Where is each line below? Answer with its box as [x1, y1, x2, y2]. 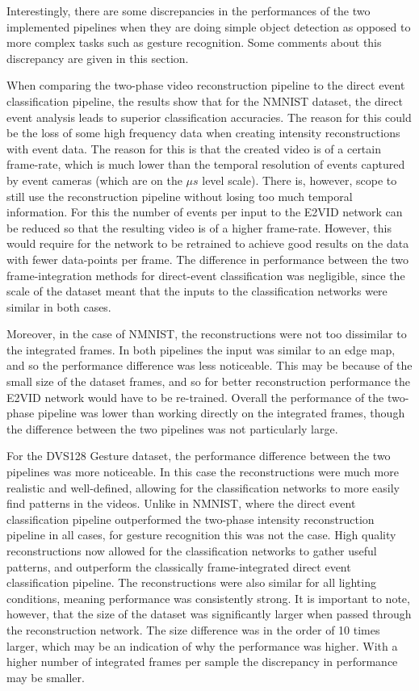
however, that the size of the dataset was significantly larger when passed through [6, 605, 412, 622]
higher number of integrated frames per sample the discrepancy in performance [6, 653, 398, 670]
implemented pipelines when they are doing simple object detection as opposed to [6, 18, 411, 35]
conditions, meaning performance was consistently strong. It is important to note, [6, 589, 410, 606]
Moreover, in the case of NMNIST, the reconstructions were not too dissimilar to [6, 325, 407, 342]
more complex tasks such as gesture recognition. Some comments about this [6, 34, 382, 51]
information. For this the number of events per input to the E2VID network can [6, 203, 403, 220]
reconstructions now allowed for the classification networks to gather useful [6, 542, 377, 559]
